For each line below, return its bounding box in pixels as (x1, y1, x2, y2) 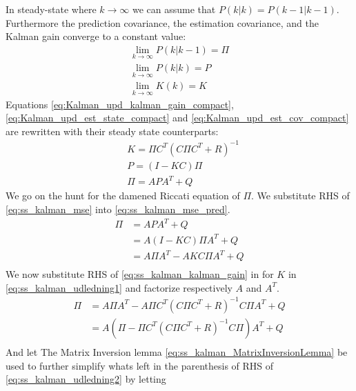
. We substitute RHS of (251, 188, 350, 203)
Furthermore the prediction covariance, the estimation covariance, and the (6, 15, 319, 30)
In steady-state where (6, 2, 97, 16)
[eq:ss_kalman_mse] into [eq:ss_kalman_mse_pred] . (6, 202, 230, 216)
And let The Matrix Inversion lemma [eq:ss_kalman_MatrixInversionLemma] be (6, 345, 348, 359)
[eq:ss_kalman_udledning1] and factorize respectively (6, 280, 233, 294)
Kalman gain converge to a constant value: (6, 29, 186, 43)
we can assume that (132, 2, 216, 16)
